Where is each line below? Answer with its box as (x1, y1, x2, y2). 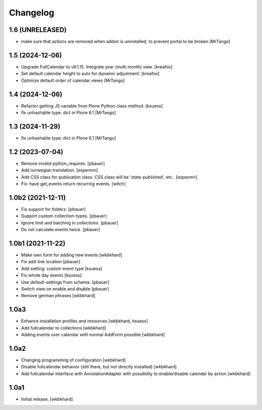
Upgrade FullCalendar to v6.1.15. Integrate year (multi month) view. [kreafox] (21, 63, 173, 70)
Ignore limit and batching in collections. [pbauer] (21, 220, 118, 225)
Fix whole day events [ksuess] (21, 272, 82, 278)
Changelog (9, 7, 54, 18)
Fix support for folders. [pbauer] (21, 206, 86, 212)
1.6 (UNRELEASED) (9, 26, 67, 34)
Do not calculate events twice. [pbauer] (21, 227, 100, 233)
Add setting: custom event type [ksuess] (21, 266, 102, 271)
